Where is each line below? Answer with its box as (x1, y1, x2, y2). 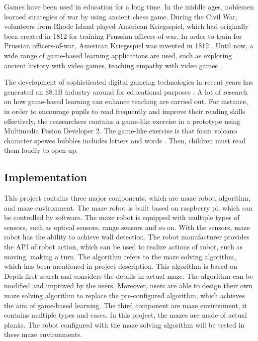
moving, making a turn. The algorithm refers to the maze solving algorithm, (4, 251, 236, 261)
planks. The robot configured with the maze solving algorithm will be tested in (4, 319, 245, 330)
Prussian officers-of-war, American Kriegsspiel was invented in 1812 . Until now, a (4, 40, 254, 51)
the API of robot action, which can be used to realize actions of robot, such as (4, 241, 243, 252)
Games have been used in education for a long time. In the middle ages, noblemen (4, 1, 254, 11)
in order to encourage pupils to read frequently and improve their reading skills (4, 106, 246, 116)
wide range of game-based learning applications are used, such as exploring (4, 50, 232, 60)
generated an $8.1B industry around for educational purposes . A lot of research (4, 86, 248, 97)
